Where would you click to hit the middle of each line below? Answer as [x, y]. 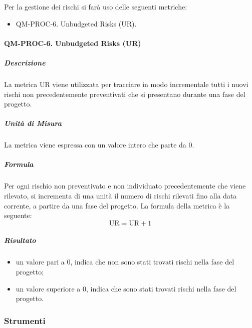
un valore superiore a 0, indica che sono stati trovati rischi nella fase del [126, 288]
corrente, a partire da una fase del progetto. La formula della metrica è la [117, 205]
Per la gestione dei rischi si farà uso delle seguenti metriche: [96, 6]
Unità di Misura [33, 123]
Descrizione [25, 62]
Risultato [20, 240]
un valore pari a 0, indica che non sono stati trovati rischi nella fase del [125, 262]
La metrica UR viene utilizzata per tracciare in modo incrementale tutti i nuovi [126, 84]
